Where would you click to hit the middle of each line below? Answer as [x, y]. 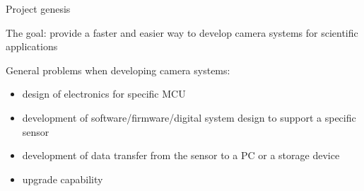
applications [32, 46]
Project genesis [38, 8]
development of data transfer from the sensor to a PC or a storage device [181, 155]
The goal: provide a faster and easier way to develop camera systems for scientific [182, 32]
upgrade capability [63, 179]
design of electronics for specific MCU [104, 94]
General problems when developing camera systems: [118, 70]
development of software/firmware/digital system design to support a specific [189, 117]
